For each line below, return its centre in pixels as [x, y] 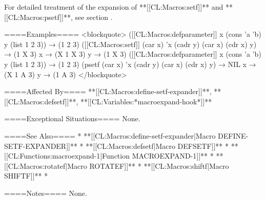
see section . [94, 17]
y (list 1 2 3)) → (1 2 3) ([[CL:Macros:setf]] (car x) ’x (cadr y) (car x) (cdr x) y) [130, 44]
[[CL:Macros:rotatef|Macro [46, 165]
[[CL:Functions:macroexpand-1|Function [67, 156]
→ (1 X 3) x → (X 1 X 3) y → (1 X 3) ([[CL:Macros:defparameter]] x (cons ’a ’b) [133, 54]
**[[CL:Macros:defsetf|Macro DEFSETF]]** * [157, 146]
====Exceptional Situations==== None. [72, 118]
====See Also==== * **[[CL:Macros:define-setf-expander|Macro [110, 135]
